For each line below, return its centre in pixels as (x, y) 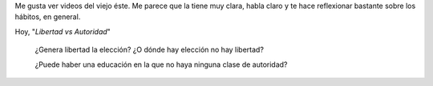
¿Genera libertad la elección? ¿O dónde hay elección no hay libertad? (150, 50)
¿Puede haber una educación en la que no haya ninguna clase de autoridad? (161, 64)
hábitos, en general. (48, 17)
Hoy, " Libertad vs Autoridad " (63, 31)
